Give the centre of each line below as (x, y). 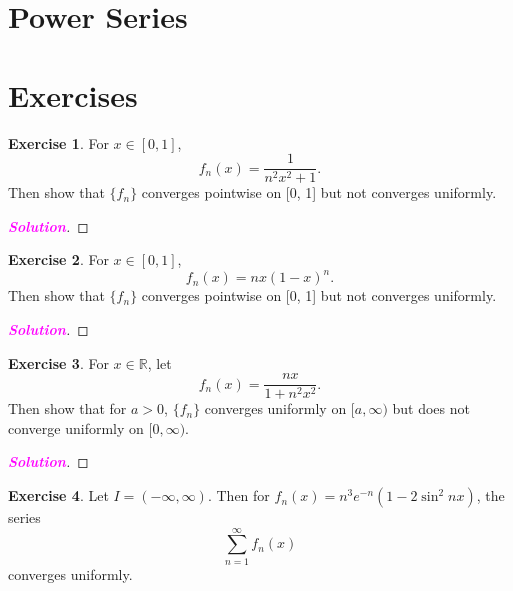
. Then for (238, 495)
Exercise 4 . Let (58, 495)
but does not (431, 408)
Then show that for (67, 408)
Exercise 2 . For (58, 259)
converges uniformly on (275, 408)
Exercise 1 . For (58, 142)
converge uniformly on (76, 427)
